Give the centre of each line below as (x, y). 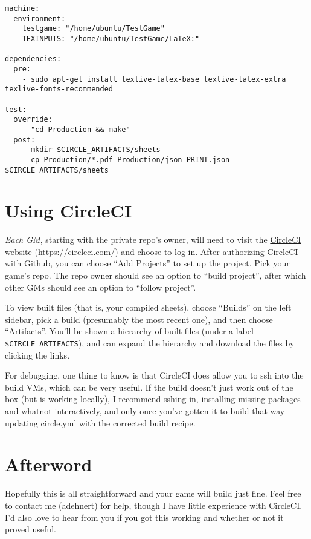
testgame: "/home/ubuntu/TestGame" (93, 29)
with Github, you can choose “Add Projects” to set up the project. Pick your (147, 263)
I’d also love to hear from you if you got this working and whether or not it (144, 517)
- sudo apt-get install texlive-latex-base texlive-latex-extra (154, 79)
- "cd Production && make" (76, 129)
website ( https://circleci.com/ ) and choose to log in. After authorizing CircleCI (152, 251)
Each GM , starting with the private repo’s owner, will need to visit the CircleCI (153, 240)
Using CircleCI (69, 210)
